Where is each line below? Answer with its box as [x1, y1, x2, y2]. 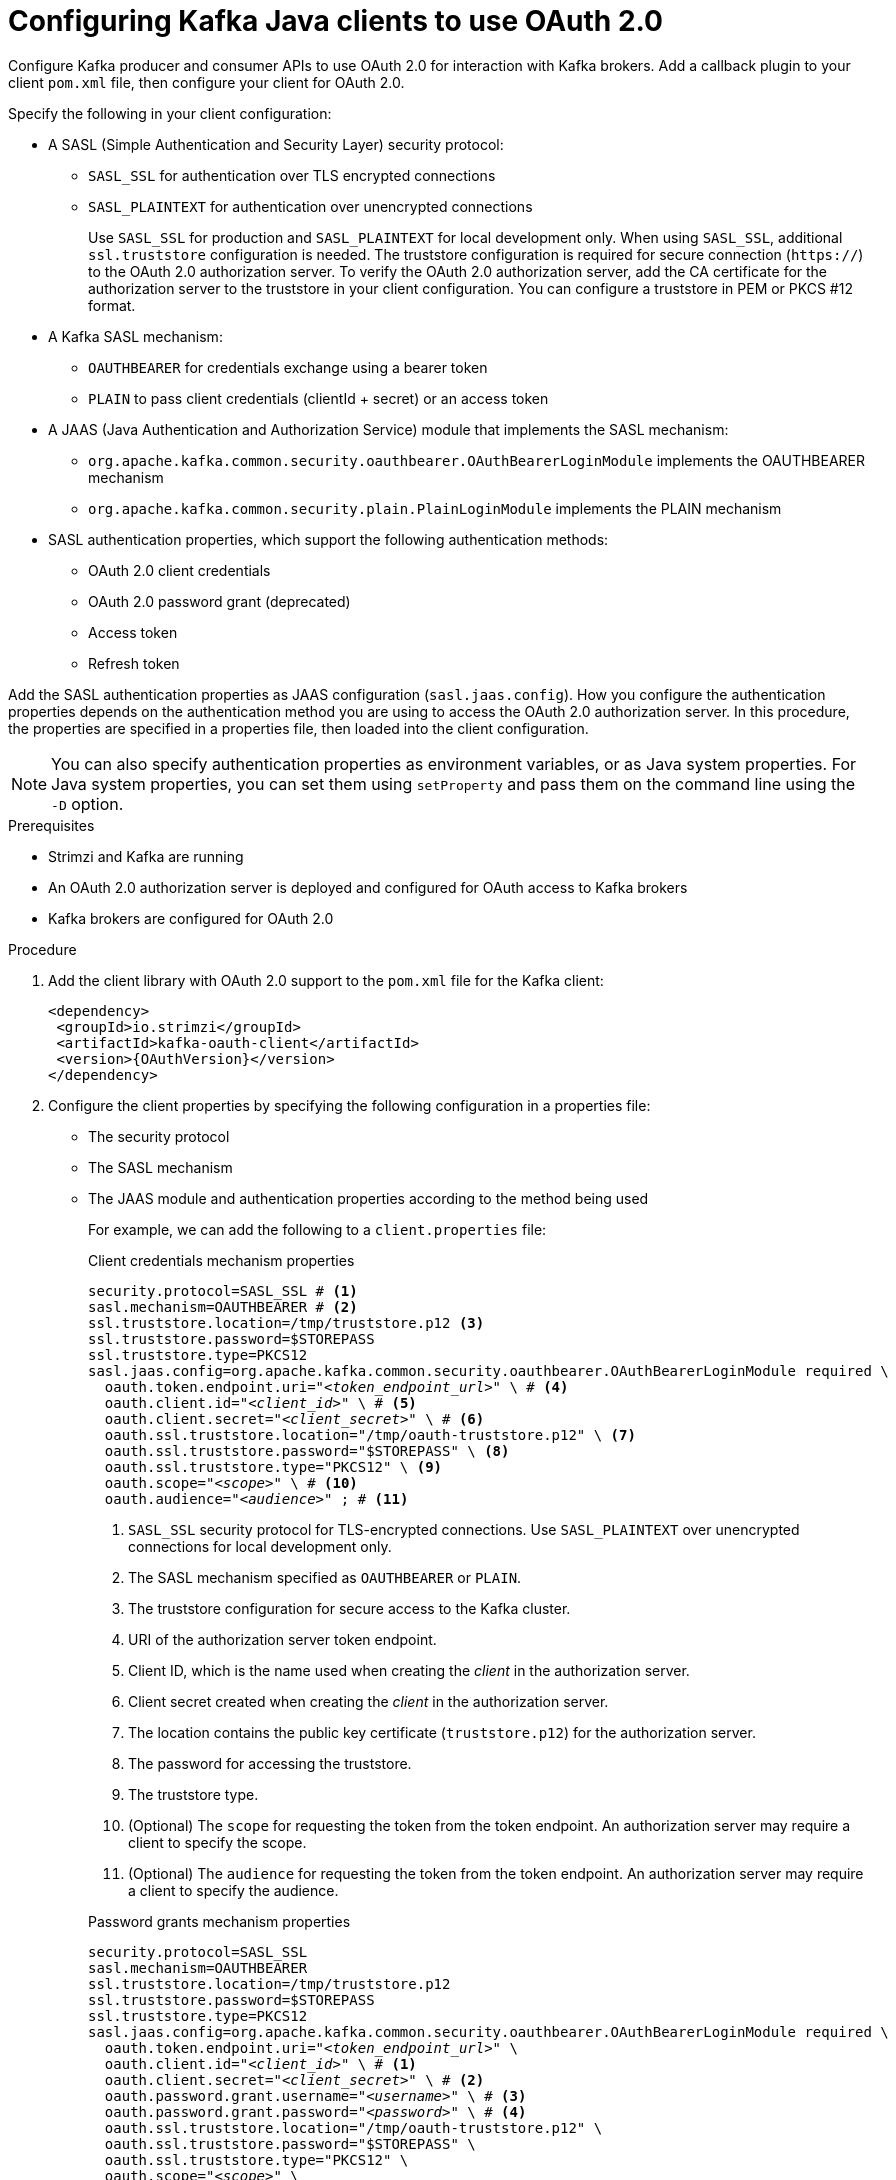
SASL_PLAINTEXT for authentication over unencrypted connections [88, 197, 533, 215]
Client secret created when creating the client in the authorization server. [128, 1692, 609, 1710]
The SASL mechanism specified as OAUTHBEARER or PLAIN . [128, 1568, 522, 1586]
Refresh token [88, 654, 180, 672]
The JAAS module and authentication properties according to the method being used [88, 1189, 649, 1207]
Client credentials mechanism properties [88, 1251, 355, 1269]
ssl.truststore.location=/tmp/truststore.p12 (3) [88, 1314, 485, 1331]
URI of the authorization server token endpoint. [128, 1630, 437, 1648]
